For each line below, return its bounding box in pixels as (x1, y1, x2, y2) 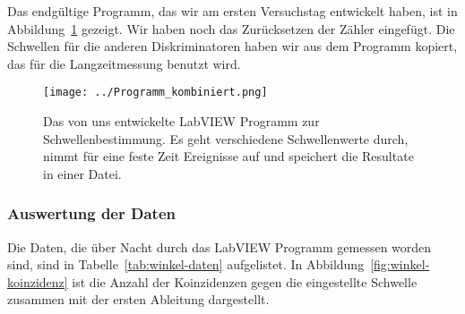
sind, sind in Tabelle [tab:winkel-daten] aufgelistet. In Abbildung (7, 255, 365, 274)
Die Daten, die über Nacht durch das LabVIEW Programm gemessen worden (7, 237, 432, 256)
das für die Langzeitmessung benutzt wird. (7, 54, 241, 72)
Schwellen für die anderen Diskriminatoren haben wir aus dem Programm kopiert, (7, 37, 458, 55)
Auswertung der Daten (7, 202, 176, 225)
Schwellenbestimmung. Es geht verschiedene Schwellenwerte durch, (43, 129, 409, 148)
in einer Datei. (43, 164, 122, 182)
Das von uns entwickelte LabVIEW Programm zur (43, 112, 320, 131)
